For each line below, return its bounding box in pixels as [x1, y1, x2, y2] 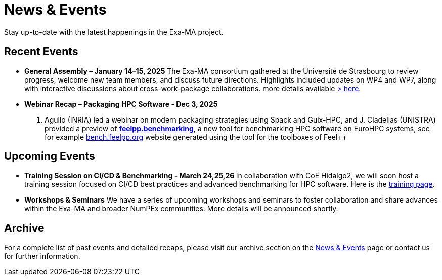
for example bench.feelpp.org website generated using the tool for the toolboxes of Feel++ [45, 132, 347, 141]
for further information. [4, 252, 80, 261]
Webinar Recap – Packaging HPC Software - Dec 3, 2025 [24, 99, 218, 108]
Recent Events [4, 45, 78, 58]
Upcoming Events [4, 150, 95, 163]
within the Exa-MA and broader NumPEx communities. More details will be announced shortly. [24, 204, 338, 213]
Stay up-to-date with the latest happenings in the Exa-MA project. [4, 27, 224, 36]
